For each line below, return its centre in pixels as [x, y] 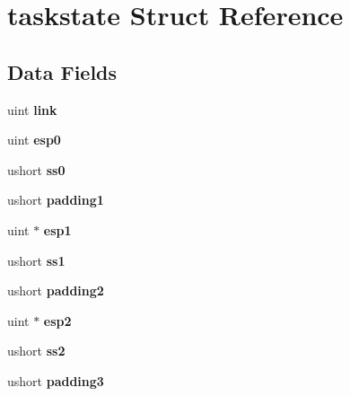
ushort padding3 [56, 380]
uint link [32, 109]
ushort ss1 [36, 260]
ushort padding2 [56, 290]
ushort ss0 [36, 169]
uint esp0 [34, 140]
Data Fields [62, 71]
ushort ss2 [36, 351]
